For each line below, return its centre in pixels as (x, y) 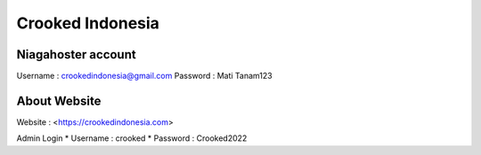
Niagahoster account (77, 54)
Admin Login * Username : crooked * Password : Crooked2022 (132, 138)
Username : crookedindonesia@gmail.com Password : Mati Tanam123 (144, 76)
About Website (59, 101)
